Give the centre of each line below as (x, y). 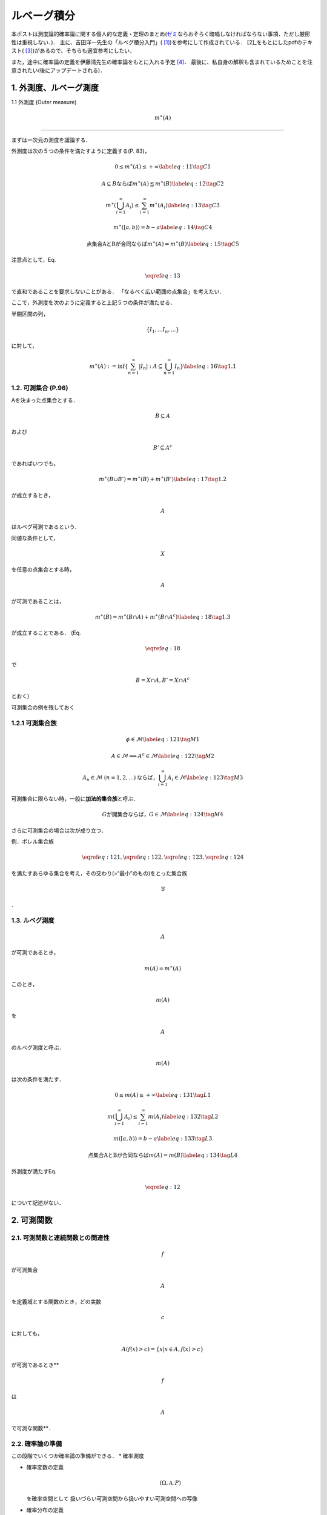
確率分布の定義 (45, 1510)
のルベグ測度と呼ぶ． (38, 1048)
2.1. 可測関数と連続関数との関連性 (61, 1238)
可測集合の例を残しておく (43, 707)
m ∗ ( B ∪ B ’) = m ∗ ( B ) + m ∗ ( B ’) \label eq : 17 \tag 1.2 (163, 479)
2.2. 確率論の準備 (37, 1444)
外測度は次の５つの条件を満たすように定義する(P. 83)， (81, 151)
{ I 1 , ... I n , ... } (163, 330)
